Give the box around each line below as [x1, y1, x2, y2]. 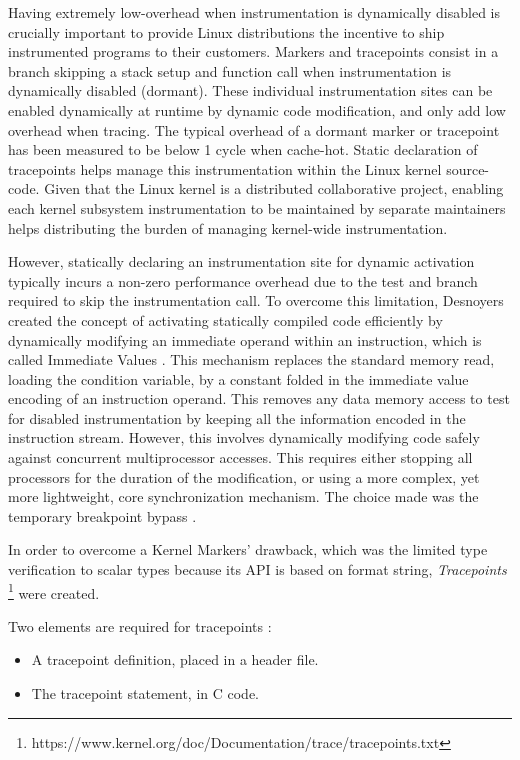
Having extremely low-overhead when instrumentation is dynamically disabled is [8, 2, 500, 22]
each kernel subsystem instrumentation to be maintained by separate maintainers [8, 197, 506, 218]
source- [446, 158, 490, 179]
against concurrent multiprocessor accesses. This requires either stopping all [8, 447, 473, 468]
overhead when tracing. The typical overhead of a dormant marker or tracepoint [8, 119, 500, 140]
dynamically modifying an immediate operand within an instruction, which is [8, 329, 482, 350]
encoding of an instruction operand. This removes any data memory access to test [8, 388, 510, 409]
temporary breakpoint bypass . [8, 505, 197, 526]
